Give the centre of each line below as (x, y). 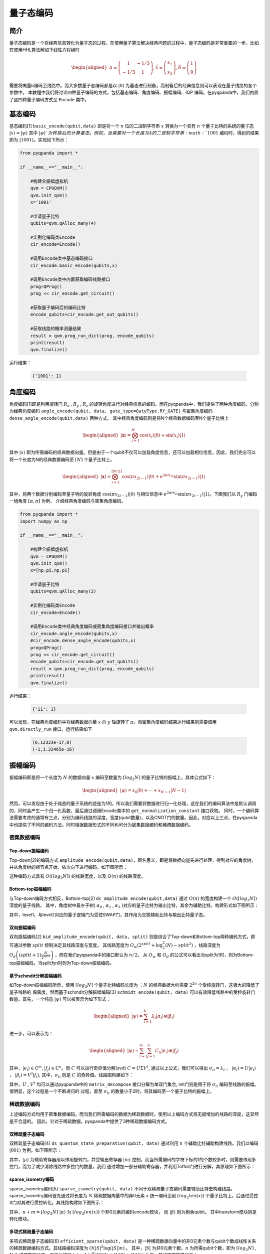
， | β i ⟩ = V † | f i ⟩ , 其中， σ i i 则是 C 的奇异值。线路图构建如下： (71, 1075)
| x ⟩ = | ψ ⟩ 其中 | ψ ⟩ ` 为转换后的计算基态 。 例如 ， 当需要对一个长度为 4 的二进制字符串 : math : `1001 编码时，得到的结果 (134, 133)
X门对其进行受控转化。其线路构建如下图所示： (57, 1203)
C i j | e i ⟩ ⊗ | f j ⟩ (167, 1051)
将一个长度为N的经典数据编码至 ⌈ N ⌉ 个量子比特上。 (62, 459)
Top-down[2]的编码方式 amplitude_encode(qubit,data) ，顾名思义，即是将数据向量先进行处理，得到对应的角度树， (132, 860)
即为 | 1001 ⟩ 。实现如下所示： (39, 140)
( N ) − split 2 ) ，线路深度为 (193, 945)
